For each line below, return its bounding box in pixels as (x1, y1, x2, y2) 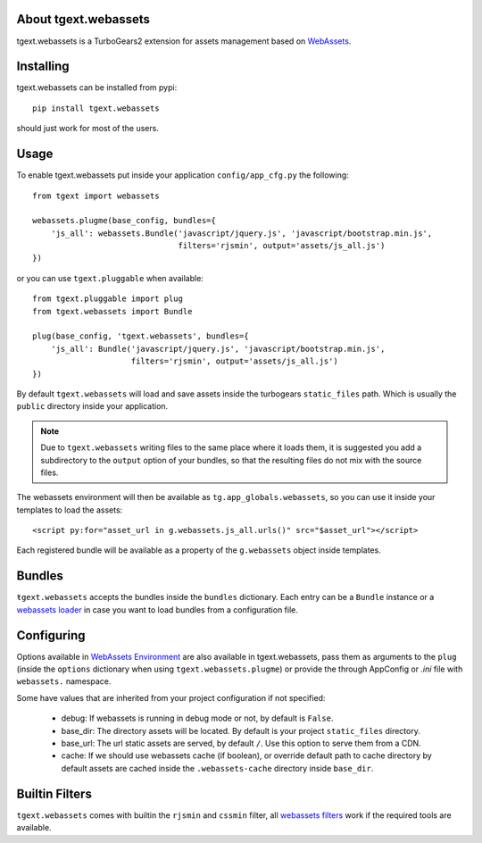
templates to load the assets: (16, 505, 123, 515)
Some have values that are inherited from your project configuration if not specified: (16, 692, 326, 703)
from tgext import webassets (32, 190, 160, 201)
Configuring (16, 628, 86, 643)
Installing (16, 59, 71, 74)
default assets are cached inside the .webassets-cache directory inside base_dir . (61, 763, 374, 773)
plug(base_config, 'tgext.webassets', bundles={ (32, 331, 249, 341)
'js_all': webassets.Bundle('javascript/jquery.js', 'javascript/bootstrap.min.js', (50, 228, 433, 238)
